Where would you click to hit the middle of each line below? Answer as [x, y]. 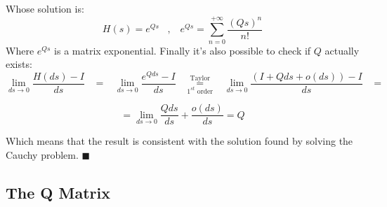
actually [342, 50]
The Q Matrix [58, 192]
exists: [19, 64]
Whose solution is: [45, 8]
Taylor [200, 78]
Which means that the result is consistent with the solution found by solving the [179, 141]
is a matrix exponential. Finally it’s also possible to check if [183, 50]
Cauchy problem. [42, 154]
